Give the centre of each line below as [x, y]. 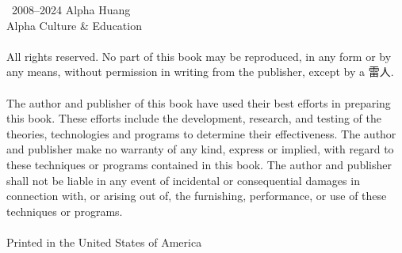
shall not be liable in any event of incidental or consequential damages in [183, 180]
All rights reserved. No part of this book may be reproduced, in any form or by [199, 56]
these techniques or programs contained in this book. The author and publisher [199, 164]
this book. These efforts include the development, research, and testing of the [194, 118]
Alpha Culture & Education [74, 25]
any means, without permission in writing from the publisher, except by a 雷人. [200, 72]
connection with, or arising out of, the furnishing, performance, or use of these [197, 196]
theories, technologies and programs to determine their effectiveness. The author [201, 133]
